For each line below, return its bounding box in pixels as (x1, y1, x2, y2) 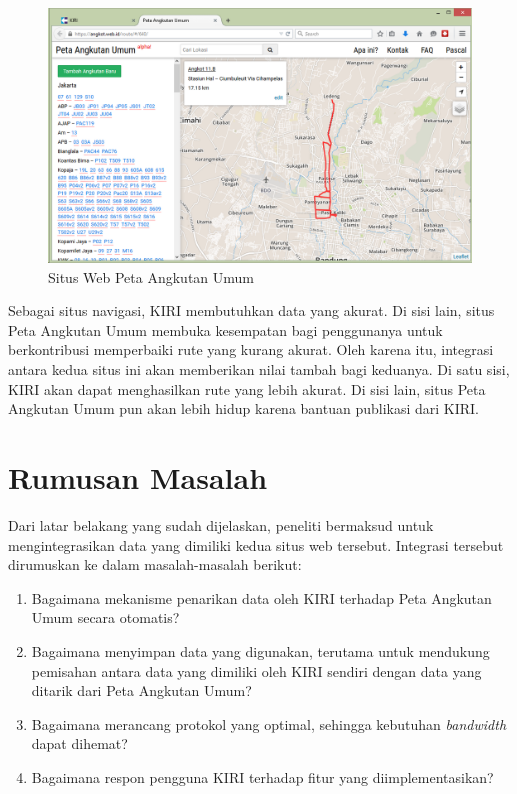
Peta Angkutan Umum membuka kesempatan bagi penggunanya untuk (8, 319, 443, 340)
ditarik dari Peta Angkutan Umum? (31, 680, 252, 701)
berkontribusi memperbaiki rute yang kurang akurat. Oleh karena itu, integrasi (8, 339, 494, 360)
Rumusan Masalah (8, 457, 268, 497)
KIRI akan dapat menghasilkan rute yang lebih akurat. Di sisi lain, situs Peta (8, 378, 486, 399)
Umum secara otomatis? (31, 607, 180, 628)
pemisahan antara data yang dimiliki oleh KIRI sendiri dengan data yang (31, 660, 482, 681)
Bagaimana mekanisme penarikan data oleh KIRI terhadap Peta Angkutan (31, 587, 492, 608)
